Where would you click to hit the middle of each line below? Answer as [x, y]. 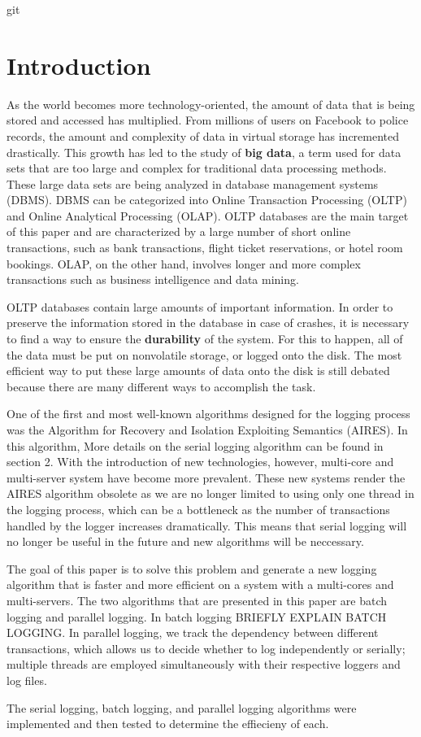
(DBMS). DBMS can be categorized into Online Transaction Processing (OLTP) [207, 200]
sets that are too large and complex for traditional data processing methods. [197, 168]
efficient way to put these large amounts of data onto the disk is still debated [198, 371]
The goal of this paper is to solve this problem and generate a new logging [192, 568]
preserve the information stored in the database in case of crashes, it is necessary [208, 323]
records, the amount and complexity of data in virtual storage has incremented [203, 135]
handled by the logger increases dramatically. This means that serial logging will [207, 525]
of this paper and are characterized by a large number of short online [179, 231]
